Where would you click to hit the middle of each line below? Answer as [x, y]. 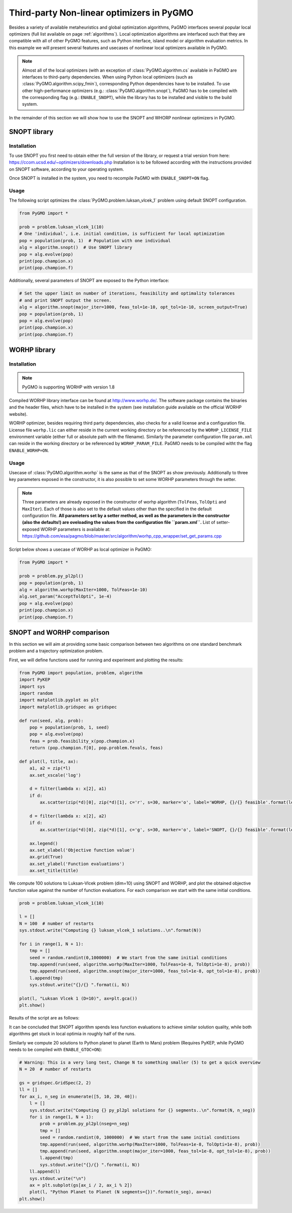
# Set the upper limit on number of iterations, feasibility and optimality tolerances [127, 293]
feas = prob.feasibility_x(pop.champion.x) [82, 741]
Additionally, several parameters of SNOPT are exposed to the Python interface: [89, 281]
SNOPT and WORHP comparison [59, 632]
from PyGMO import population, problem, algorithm [81, 673]
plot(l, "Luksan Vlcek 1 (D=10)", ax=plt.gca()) [78, 998]
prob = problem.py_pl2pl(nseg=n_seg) [85, 1124]
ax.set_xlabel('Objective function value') [82, 850]
